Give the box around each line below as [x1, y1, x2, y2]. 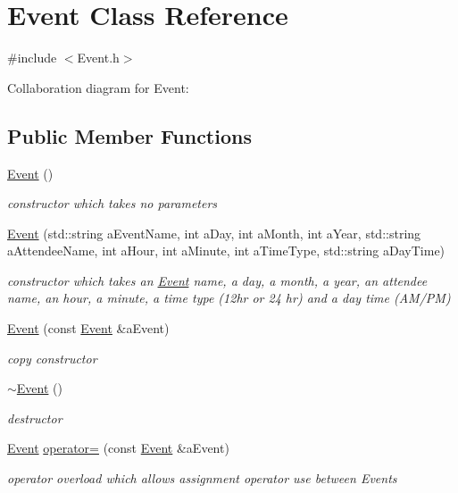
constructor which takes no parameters [7, 194, 218, 213]
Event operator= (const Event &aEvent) [7, 439, 229, 457]
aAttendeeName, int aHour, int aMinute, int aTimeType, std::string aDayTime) [7, 241, 446, 260]
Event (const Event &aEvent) [7, 319, 170, 338]
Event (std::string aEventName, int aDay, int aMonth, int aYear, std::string [7, 223, 421, 242]
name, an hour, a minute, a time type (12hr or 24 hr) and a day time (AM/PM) [7, 288, 451, 307]
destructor [7, 408, 62, 427]
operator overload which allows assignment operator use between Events [7, 469, 397, 488]
